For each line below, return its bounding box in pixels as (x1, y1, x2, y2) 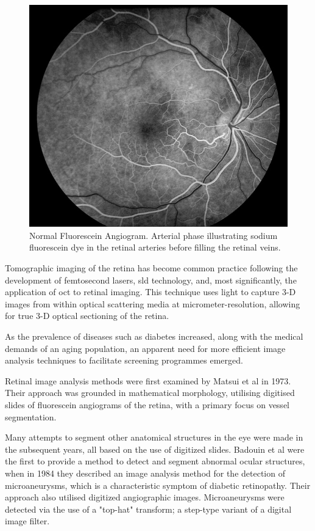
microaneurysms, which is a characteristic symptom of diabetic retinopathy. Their (5, 478, 311, 491)
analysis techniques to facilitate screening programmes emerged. (5, 354, 243, 367)
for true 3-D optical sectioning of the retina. (5, 309, 169, 322)
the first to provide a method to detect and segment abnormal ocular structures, (5, 455, 305, 467)
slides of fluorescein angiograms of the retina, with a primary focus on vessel (5, 398, 289, 411)
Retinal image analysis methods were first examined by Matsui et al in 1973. (5, 374, 291, 387)
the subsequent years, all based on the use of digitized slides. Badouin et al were (5, 442, 305, 455)
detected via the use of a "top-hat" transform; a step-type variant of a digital (5, 502, 292, 515)
